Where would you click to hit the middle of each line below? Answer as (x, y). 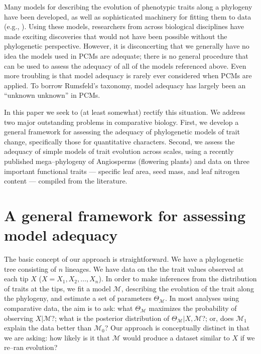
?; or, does (218, 318)
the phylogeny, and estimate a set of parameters (78, 298)
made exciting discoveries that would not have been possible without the (116, 36)
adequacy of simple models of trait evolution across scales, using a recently (119, 151)
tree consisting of (30, 269)
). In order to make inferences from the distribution (178, 279)
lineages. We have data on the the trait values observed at (154, 269)
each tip (16, 279)
